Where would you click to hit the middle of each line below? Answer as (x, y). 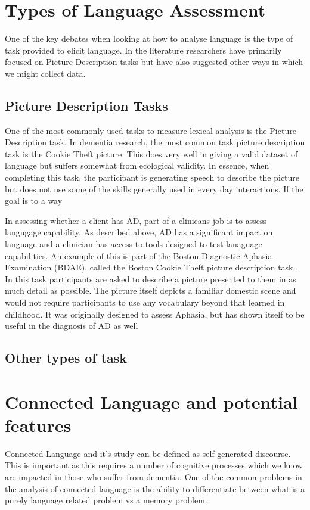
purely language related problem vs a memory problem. (106, 500)
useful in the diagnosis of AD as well (72, 326)
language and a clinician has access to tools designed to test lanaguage (134, 244)
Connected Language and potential (151, 401)
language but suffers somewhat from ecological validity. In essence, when (137, 165)
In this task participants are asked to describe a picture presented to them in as (151, 279)
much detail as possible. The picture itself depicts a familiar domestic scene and (151, 290)
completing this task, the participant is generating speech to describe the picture (152, 177)
